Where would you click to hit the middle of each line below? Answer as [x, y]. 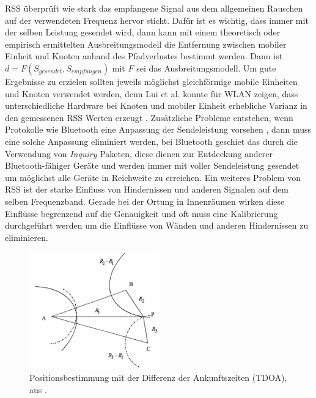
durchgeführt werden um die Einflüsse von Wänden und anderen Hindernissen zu [157, 225]
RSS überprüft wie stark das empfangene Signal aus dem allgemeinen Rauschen [154, 8]
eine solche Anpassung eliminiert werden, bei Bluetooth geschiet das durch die [152, 141]
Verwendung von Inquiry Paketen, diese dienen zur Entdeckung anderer [139, 153]
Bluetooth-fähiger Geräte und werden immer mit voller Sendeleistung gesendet [152, 165]
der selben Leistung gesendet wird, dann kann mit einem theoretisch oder [143, 32]
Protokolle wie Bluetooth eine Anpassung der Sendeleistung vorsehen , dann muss [158, 129]
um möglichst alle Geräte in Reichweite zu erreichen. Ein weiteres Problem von [153, 177]
